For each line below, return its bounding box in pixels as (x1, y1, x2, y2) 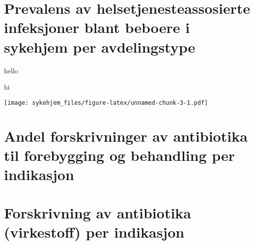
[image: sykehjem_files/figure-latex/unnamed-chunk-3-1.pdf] (4, 99, 208, 106)
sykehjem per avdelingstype (4, 36, 196, 57)
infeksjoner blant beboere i (4, 17, 190, 37)
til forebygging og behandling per (4, 145, 235, 165)
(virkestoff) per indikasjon (4, 222, 185, 242)
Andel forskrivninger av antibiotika (4, 125, 248, 146)
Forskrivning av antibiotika (4, 203, 191, 223)
